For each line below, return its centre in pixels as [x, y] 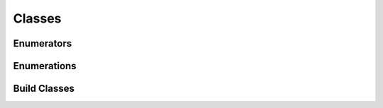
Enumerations [45, 66]
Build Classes [44, 89]
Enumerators [43, 43]
